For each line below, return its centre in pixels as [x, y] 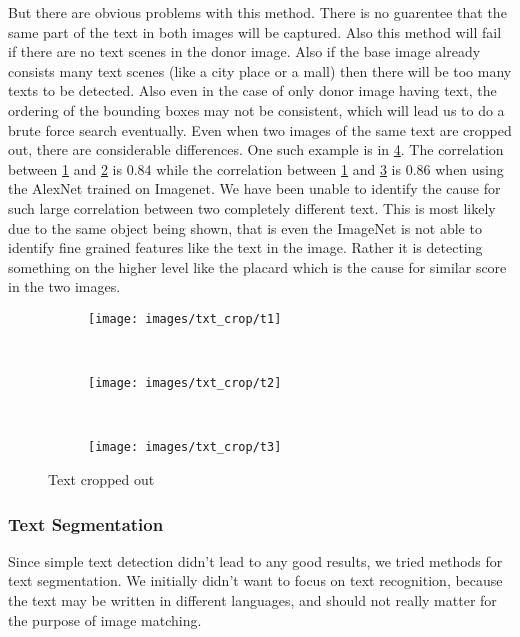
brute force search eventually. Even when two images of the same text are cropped [260, 129]
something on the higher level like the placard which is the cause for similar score [257, 266]
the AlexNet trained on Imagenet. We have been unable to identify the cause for [254, 188]
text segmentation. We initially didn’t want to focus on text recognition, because [255, 580]
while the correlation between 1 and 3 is [279, 168]
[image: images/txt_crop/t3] [185, 447]
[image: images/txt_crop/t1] [185, 318]
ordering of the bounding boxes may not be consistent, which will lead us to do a [256, 109]
